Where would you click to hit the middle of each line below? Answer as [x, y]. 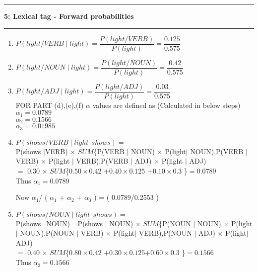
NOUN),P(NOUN [47, 233]
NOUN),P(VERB [217, 151]
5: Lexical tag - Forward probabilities [69, 16]
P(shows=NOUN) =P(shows [59, 223]
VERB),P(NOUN [165, 233]
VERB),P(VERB [102, 161]
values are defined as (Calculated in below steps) [166, 105]
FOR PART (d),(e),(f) [50, 105]
